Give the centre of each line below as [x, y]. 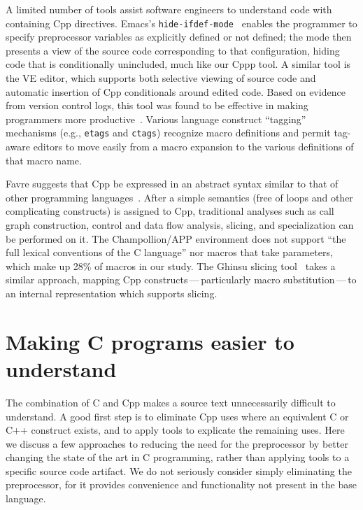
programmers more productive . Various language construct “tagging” [156, 119]
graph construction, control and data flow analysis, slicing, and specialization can [180, 225]
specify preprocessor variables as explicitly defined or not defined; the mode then [179, 37]
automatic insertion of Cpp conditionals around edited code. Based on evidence [176, 91]
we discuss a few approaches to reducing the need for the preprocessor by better [177, 443]
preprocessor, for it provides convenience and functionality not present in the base [181, 484]
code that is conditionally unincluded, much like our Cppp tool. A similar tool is [178, 64]
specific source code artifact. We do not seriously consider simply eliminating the [179, 470]
